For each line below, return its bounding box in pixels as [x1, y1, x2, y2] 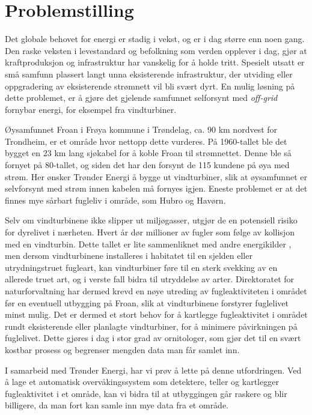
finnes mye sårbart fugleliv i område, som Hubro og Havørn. [5, 193, 226, 206]
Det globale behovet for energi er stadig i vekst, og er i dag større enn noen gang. [5, 32, 305, 45]
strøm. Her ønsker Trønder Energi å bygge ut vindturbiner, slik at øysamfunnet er [5, 170, 307, 183]
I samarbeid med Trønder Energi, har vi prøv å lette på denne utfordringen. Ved [5, 363, 302, 376]
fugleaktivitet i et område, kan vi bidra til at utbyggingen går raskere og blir [5, 387, 287, 399]
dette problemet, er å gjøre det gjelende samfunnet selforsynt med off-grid [5, 91, 278, 104]
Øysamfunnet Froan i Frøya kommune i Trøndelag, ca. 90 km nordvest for [5, 123, 278, 136]
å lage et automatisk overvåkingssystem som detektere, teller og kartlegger [5, 375, 279, 388]
